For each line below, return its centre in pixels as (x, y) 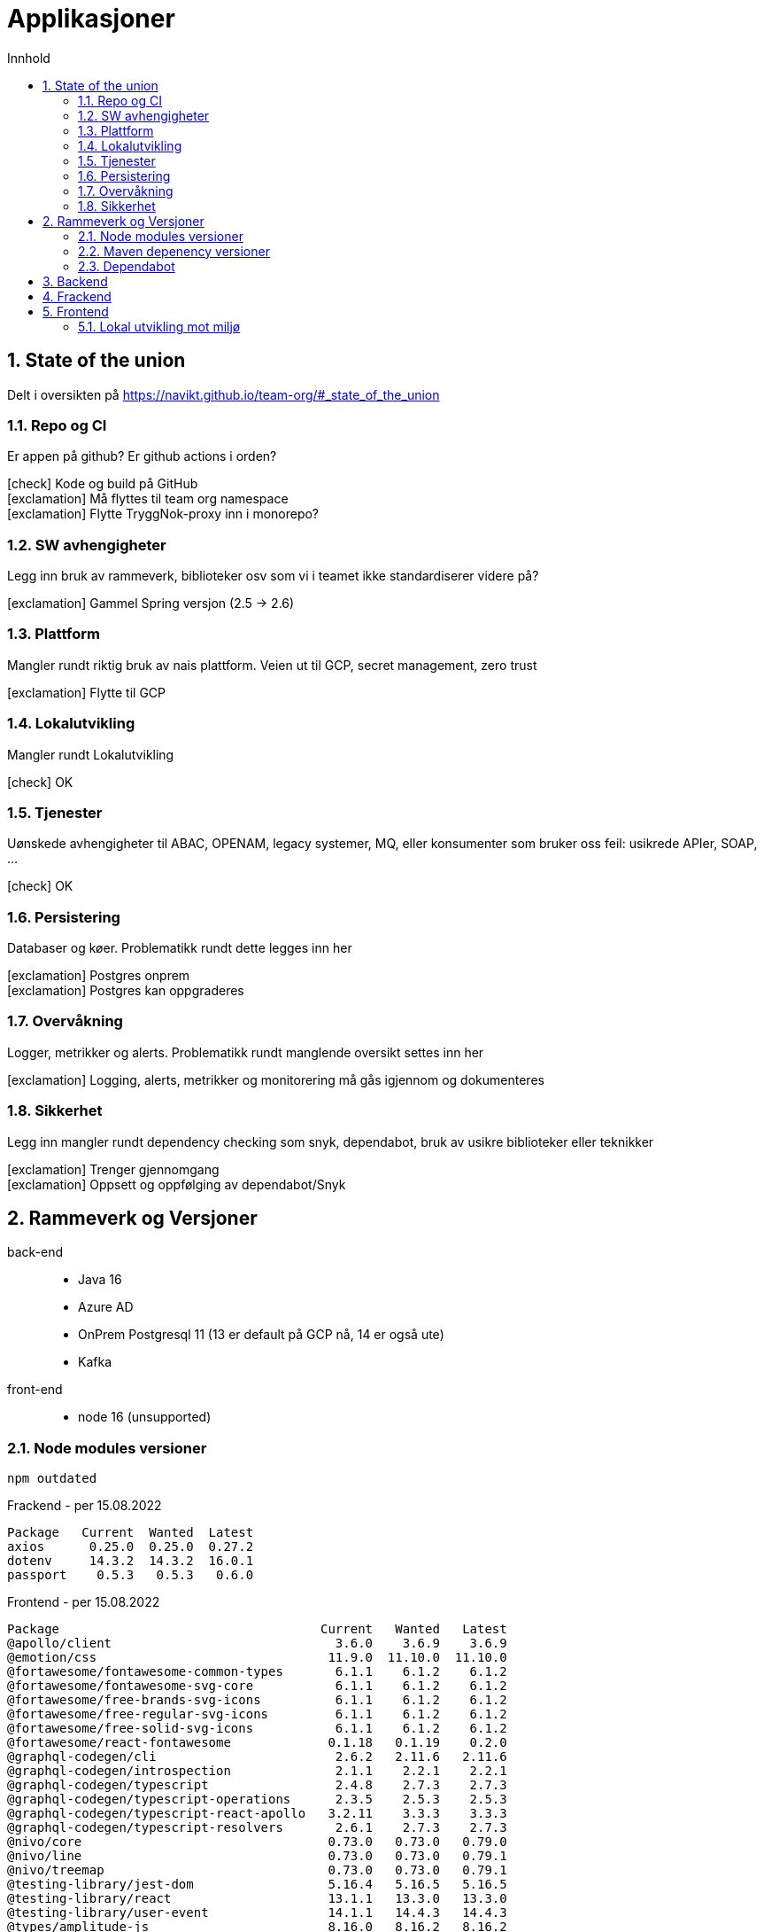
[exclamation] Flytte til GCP (87, 692)
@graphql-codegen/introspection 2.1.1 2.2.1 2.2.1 (257, 1771)
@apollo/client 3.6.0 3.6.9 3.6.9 (257, 1644)
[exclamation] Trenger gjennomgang (113, 1169)
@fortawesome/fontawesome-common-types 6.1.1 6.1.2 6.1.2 (257, 1672)
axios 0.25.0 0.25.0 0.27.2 (131, 1547)
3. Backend (75, 281)
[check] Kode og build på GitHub (103, 484)
